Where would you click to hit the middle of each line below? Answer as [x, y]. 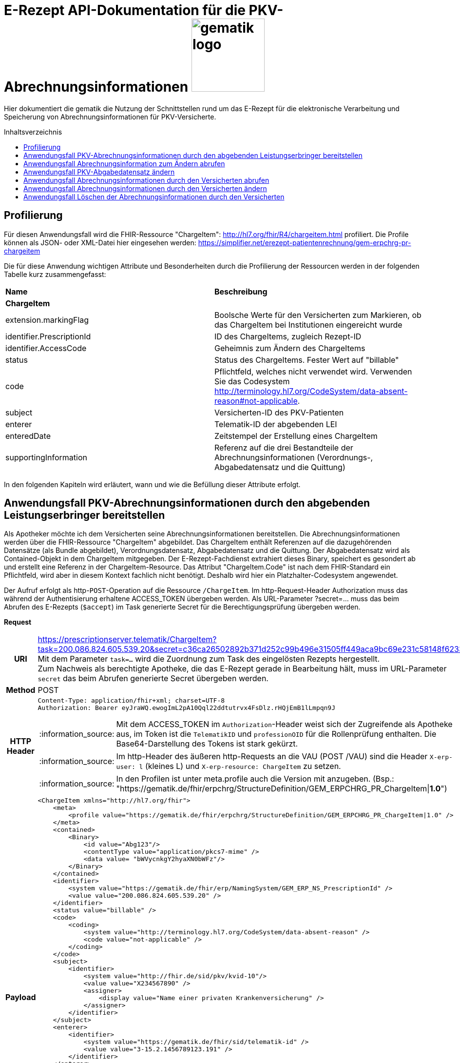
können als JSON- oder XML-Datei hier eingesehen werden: [100, 242]
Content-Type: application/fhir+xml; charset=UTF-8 [131, 701]
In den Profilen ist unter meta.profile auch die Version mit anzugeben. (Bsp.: [255, 779]
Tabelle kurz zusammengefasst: [55, 274]
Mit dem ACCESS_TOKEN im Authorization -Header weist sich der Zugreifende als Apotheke [284, 724]
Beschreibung [241, 291]
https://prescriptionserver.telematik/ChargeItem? [127, 640]
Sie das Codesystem [252, 381]
